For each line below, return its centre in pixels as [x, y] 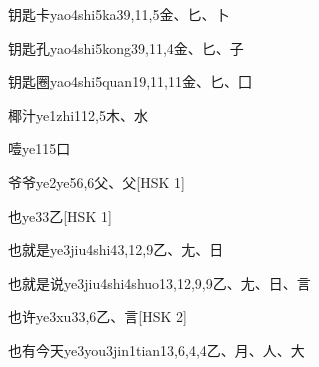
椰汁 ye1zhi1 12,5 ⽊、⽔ [78, 114]
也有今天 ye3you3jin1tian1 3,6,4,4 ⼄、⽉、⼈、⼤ [156, 349]
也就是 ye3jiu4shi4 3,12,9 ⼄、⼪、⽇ [116, 249]
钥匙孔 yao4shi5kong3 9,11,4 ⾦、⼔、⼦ [126, 47]
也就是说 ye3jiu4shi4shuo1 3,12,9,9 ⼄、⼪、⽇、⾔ [159, 282]
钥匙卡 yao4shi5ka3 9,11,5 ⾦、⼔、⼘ [119, 14]
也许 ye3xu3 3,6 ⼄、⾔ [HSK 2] [97, 316]
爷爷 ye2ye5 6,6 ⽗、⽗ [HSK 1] [96, 181]
